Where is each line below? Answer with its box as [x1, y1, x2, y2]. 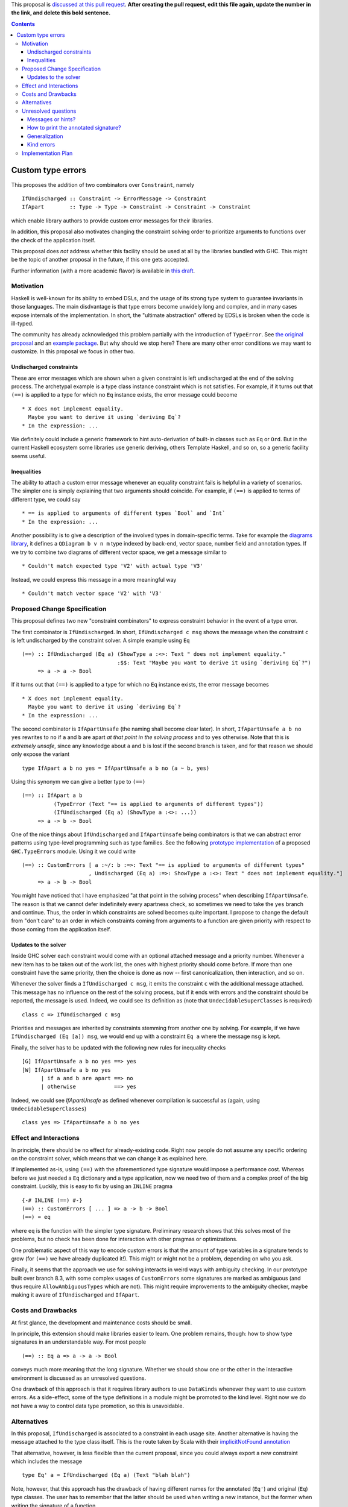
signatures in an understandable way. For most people [11, 1338, 147, 1345]
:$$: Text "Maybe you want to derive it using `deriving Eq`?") [116, 659, 312, 666]
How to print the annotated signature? [27, 124, 121, 131]
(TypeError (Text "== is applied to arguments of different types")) [53, 801, 264, 807]
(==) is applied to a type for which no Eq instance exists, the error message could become [11, 391, 238, 398]
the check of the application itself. [11, 236, 96, 244]
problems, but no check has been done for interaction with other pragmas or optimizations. [11, 1236, 238, 1243]
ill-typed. [11, 319, 34, 327]
